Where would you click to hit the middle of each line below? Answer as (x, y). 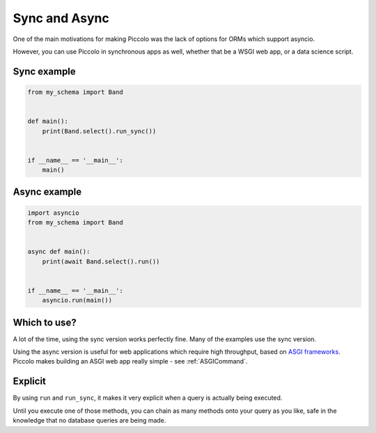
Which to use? (45, 322)
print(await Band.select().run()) (101, 261)
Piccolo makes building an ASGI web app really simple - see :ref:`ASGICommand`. (130, 361)
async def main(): (59, 252)
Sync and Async (61, 18)
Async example (47, 192)
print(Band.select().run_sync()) (99, 131)
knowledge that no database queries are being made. (89, 420)
